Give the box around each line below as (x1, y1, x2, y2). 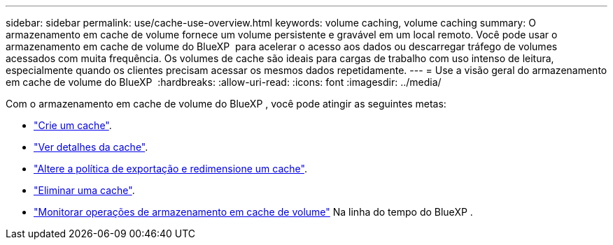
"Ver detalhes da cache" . (34, 141, 148, 153)
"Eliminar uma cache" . (34, 184, 135, 196)
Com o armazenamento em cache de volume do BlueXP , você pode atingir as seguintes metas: (6, 98, 446, 110)
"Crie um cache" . (34, 119, 112, 131)
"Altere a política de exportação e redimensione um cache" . (34, 163, 307, 175)
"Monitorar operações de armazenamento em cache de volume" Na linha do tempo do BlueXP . (34, 206, 473, 218)
